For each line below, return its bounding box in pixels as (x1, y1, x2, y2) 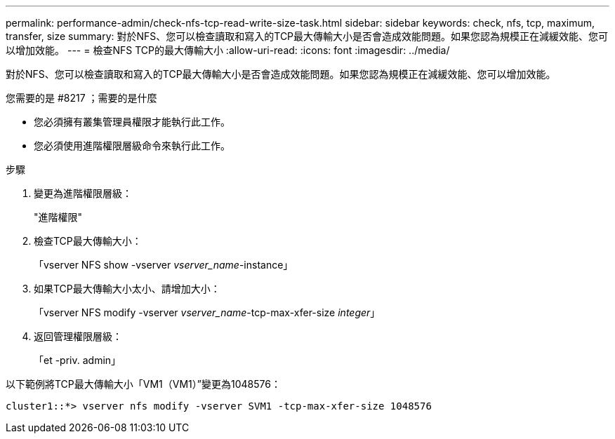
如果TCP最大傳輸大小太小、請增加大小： (34, 283, 220, 295)
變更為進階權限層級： (34, 187, 132, 199)
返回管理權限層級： (34, 330, 122, 342)
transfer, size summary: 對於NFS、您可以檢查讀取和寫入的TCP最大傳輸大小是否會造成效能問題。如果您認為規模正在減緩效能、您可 (6, 30, 609, 42)
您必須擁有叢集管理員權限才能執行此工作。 (34, 116, 230, 128)
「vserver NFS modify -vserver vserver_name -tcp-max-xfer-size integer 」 (34, 306, 381, 318)
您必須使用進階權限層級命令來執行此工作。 (34, 140, 230, 151)
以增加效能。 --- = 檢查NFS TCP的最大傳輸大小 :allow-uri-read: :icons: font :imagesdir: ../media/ (6, 44, 450, 56)
